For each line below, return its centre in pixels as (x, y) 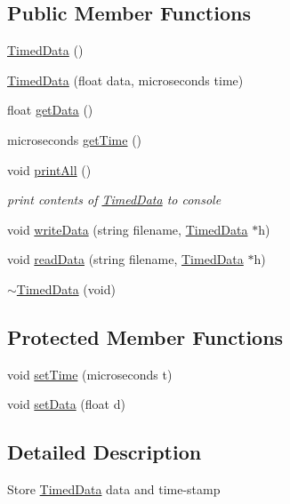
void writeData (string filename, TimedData (128, 229)
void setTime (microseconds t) (90, 374)
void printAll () (49, 169)
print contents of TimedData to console (114, 200)
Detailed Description (105, 452)
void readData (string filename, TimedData (125, 259)
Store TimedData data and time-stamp (114, 489)
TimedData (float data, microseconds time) (125, 80)
